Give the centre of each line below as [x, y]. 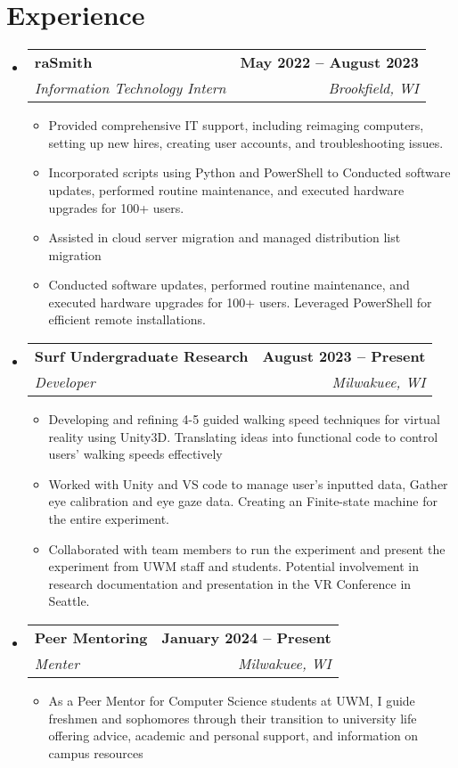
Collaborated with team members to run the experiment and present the [247, 548]
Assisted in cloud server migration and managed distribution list [225, 237]
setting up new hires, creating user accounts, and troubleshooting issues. [246, 142]
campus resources [96, 752]
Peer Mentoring [91, 637]
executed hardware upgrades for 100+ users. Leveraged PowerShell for [240, 302]
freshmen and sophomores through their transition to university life [233, 718]
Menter [57, 663]
